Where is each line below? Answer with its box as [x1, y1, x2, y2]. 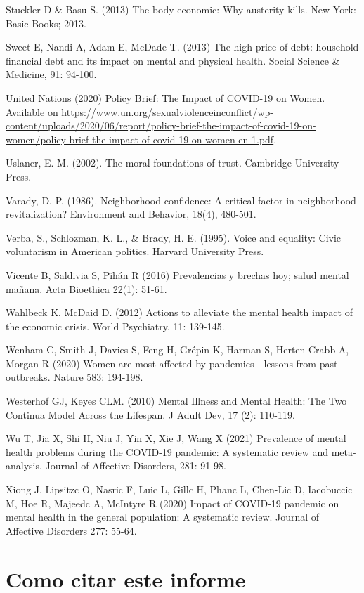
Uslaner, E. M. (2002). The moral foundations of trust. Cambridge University [6, 155, 339, 170]
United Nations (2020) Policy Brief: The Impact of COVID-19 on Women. [6, 90, 325, 105]
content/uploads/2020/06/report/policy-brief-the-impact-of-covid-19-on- [6, 118, 316, 133]
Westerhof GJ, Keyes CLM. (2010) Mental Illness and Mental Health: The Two [6, 393, 347, 408]
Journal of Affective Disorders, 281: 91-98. [45, 458, 226, 473]
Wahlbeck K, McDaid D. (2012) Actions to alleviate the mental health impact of [6, 305, 353, 320]
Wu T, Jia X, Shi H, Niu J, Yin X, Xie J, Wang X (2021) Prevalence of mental [6, 431, 346, 445]
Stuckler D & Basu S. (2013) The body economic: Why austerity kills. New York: [6, 2, 356, 16]
